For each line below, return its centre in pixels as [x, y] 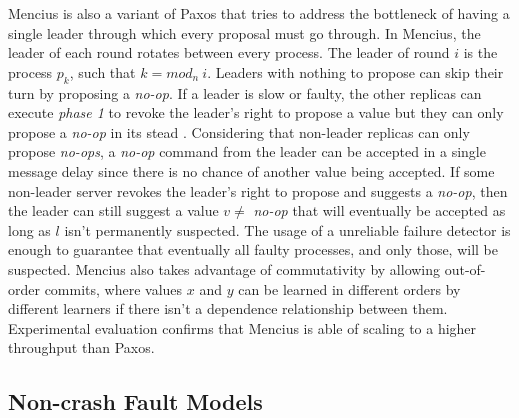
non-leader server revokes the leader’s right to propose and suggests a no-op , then [258, 190]
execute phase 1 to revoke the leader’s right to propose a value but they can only [256, 112]
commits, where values [113, 288]
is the [480, 52]
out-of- [465, 268]
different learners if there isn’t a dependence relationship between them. [228, 308]
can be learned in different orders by [349, 288]
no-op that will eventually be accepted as [379, 210]
